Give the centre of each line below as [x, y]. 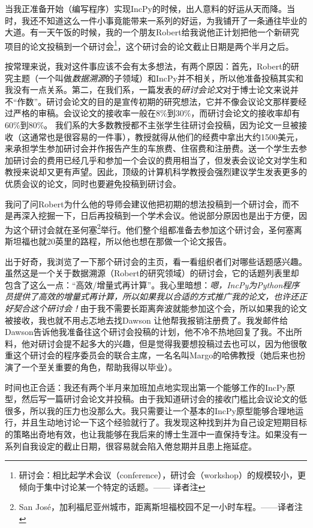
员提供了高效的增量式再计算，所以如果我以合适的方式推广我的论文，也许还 [152, 296]
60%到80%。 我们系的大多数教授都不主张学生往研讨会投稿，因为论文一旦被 [152, 125]
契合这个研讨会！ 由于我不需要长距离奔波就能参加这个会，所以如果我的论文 [160, 308]
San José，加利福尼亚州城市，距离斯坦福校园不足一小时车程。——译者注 [161, 507]
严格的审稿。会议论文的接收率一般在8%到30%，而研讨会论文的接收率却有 [156, 113]
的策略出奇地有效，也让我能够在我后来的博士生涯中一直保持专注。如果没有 [152, 434]
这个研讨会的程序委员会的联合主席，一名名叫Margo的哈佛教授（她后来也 [155, 355]
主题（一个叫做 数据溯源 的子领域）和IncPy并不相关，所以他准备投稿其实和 [158, 78]
